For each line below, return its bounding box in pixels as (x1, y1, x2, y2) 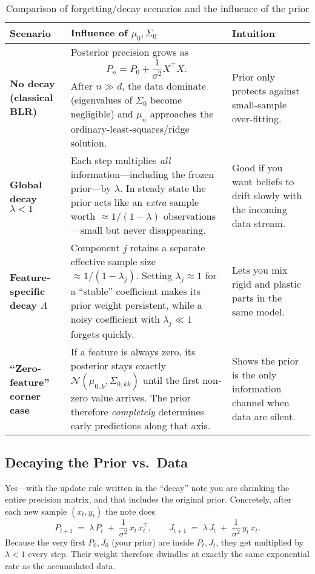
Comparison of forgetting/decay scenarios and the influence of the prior (5, 1, 310, 15)
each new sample (5, 504, 67, 517)
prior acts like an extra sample (70, 195, 199, 209)
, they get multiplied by (216, 535, 303, 548)
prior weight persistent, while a (70, 298, 202, 312)
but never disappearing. (105, 223, 206, 237)
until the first (142, 373, 199, 388)
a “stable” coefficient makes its (70, 284, 201, 299)
